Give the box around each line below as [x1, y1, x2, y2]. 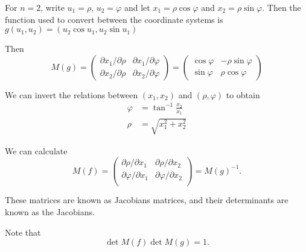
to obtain [226, 88, 260, 101]
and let [124, 1, 150, 13]
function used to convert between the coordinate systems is [5, 13, 223, 25]
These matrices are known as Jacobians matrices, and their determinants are [5, 194, 288, 206]
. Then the [262, 1, 301, 13]
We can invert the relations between [5, 88, 138, 101]
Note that [5, 225, 41, 238]
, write [40, 1, 65, 13]
